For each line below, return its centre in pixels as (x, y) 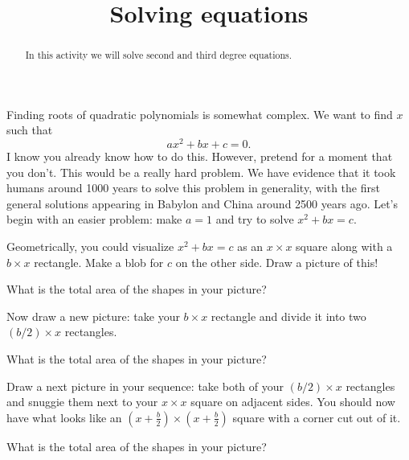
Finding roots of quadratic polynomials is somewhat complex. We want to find (200, 114)
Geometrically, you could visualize (90, 246)
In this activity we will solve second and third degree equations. (159, 55)
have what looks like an (64, 417)
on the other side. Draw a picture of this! (277, 262)
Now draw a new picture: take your (93, 316)
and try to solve (255, 219)
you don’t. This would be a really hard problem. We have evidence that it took (201, 172)
